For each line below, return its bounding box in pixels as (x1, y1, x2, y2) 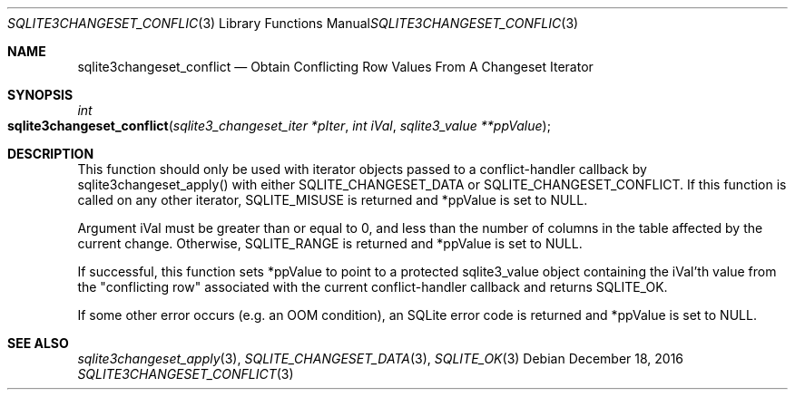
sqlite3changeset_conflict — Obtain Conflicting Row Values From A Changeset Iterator (77, 59, 594, 74)
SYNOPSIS (7, 87, 74, 102)
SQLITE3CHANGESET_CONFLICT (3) (77, 366, 294, 382)
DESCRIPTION (7, 146, 94, 161)
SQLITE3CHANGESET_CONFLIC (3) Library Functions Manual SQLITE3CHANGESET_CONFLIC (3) (7, 15, 579, 31)
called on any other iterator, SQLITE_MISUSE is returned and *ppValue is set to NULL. (77, 192, 588, 208)
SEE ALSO (7, 335, 69, 351)
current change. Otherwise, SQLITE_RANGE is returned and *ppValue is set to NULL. (77, 236, 583, 251)
